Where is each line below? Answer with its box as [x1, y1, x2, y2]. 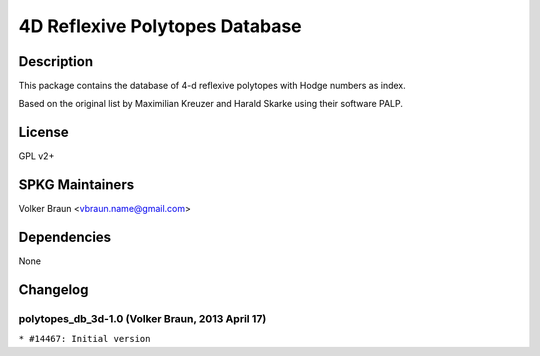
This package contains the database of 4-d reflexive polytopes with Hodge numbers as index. [18, 80, 407, 92]
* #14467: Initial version [18, 333, 151, 345]
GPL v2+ [18, 150, 55, 162]
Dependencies [18, 229, 112, 246]
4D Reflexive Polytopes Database [18, 15, 302, 37]
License [18, 124, 69, 141]
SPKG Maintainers [18, 176, 135, 194]
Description [18, 53, 94, 70]
